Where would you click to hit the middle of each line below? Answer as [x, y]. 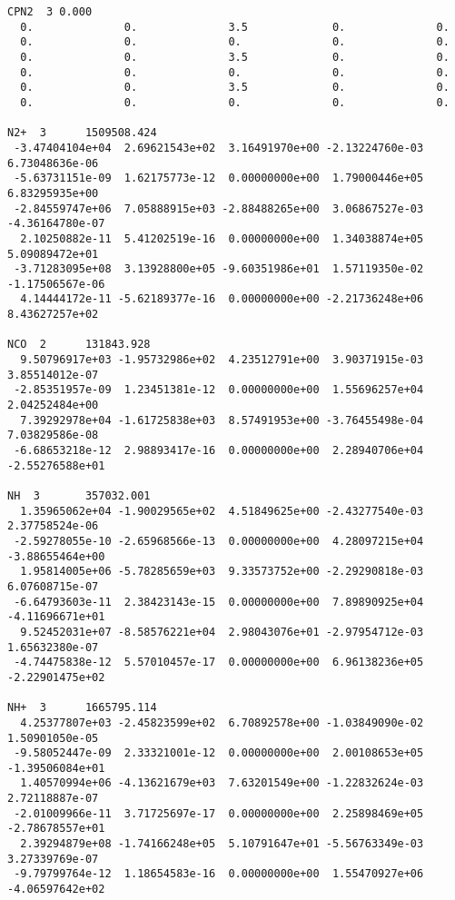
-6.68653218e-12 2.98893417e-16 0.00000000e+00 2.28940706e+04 [219, 451]
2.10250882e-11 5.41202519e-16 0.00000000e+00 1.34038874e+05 [222, 238]
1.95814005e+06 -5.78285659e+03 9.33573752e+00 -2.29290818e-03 [222, 572]
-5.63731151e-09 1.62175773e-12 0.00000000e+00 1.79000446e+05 [219, 178]
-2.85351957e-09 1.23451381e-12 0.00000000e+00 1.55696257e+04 [219, 390]
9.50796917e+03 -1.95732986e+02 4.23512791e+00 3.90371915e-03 [222, 360]
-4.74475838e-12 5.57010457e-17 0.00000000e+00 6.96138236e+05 [219, 663]
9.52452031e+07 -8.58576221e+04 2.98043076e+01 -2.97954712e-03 [222, 632]
